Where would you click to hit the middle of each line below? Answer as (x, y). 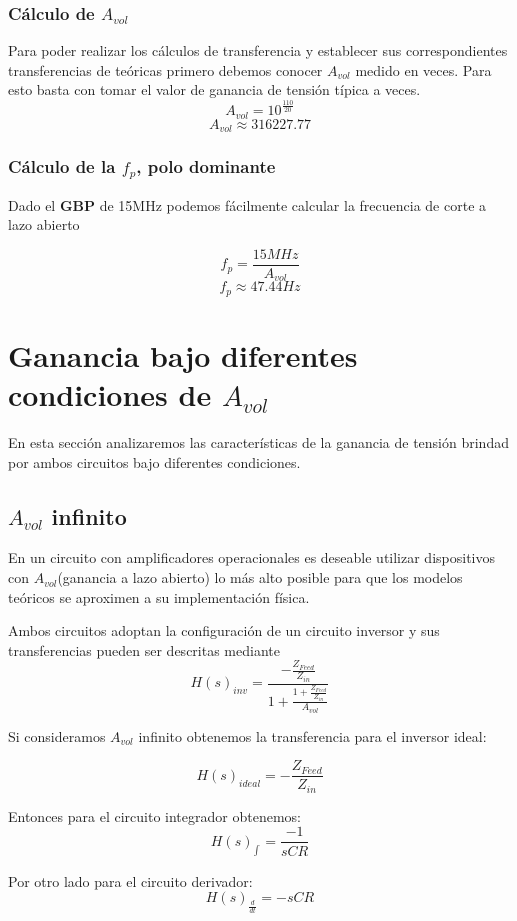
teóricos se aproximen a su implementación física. (159, 596)
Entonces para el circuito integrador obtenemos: (154, 815)
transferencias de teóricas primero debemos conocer (165, 69)
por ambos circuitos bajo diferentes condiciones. (154, 461)
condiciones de (110, 394)
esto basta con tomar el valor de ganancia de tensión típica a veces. (214, 89)
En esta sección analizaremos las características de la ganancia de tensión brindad (258, 442)
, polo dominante (206, 166)
